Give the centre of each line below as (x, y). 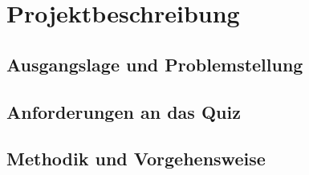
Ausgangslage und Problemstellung (155, 64)
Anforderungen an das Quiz (124, 111)
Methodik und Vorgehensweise (136, 159)
